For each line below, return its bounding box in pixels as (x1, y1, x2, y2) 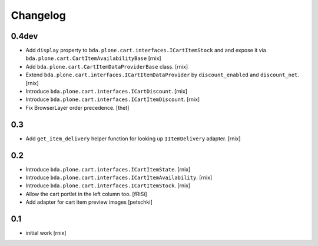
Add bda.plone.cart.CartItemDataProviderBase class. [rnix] (25, 63, 188, 70)
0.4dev (11, 31, 38, 41)
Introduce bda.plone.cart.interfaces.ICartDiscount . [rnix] (25, 88, 188, 95)
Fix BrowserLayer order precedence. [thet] (25, 104, 130, 111)
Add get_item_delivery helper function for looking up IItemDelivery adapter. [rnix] (25, 135, 241, 142)
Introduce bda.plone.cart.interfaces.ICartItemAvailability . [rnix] (25, 174, 213, 181)
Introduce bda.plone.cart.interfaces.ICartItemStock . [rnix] (25, 182, 191, 189)
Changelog (11, 9, 66, 22)
